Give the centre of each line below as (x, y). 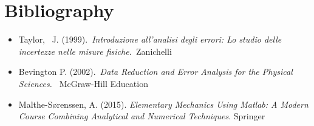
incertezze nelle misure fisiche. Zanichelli (95, 51)
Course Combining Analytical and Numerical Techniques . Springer (142, 116)
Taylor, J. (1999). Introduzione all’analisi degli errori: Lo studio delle (150, 39)
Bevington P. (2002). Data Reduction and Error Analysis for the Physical (155, 72)
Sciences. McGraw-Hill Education (83, 83)
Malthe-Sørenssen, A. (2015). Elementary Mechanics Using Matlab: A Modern (163, 104)
